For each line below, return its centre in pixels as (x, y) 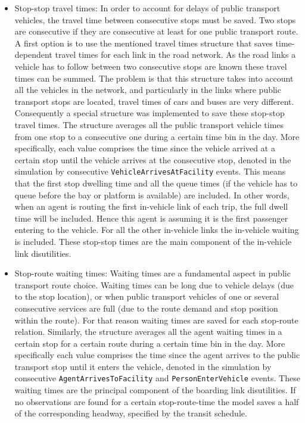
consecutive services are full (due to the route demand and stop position (146, 308)
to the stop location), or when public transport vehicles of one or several (147, 296)
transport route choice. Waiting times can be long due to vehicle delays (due (154, 284)
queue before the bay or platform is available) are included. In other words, (152, 195)
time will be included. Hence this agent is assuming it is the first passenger (151, 218)
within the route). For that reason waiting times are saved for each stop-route (156, 320)
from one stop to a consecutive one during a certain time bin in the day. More (157, 136)
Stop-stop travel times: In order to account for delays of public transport (147, 8)
